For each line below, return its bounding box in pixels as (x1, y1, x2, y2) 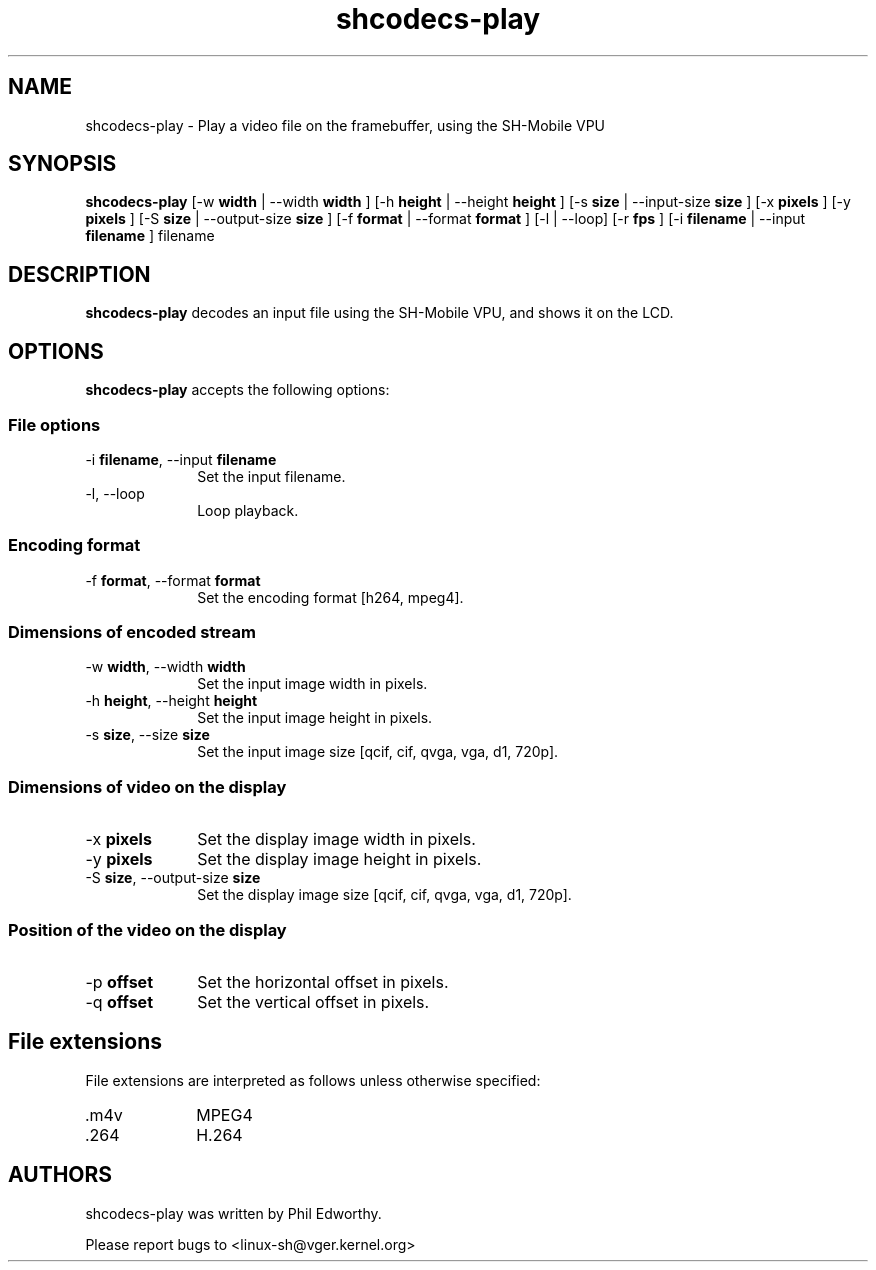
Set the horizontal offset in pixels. (197, 971, 449, 992)
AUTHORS (8, 1162, 113, 1188)
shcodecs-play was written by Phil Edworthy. (85, 1204, 382, 1222)
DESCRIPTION (8, 261, 151, 287)
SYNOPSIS (8, 151, 117, 177)
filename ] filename (85, 227, 215, 245)
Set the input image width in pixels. (197, 675, 428, 693)
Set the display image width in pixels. (197, 829, 476, 850)
